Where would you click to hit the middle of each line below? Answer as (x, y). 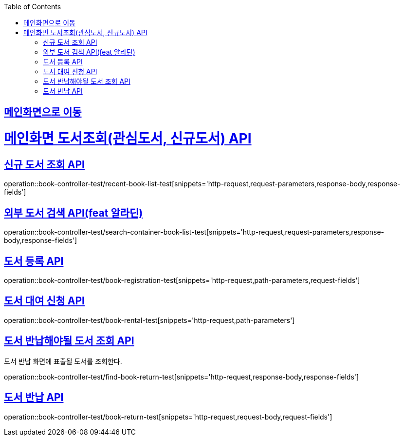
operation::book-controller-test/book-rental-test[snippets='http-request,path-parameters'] (149, 320)
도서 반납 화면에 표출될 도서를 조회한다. (63, 361)
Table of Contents (33, 7)
